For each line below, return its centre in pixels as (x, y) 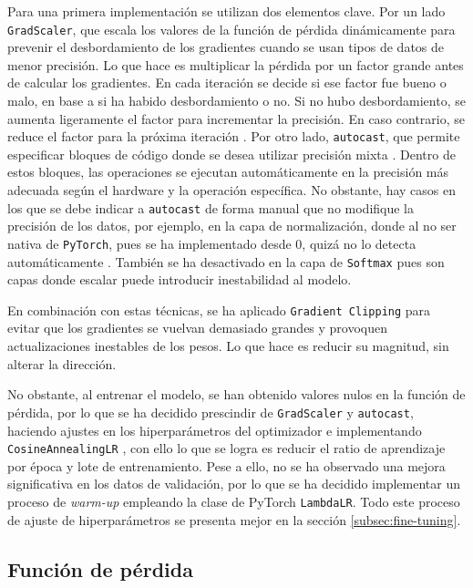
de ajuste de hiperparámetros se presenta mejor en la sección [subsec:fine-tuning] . (234, 519)
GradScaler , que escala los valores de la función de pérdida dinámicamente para (231, 29)
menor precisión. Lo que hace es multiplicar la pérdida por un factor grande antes (236, 64)
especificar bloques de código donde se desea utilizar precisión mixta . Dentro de (231, 154)
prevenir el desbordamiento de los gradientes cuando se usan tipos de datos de (226, 47)
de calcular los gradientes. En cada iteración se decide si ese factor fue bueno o (227, 83)
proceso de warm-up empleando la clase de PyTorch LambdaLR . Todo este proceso (234, 501)
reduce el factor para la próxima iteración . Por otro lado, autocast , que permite (234, 136)
